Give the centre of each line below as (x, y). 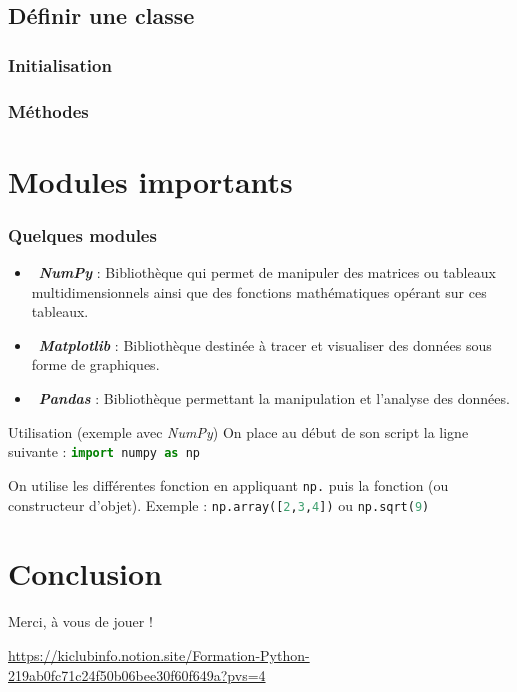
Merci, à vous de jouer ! (80, 621)
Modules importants (150, 180)
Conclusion (85, 573)
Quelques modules (82, 234)
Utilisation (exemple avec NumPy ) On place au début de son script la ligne (238, 431)
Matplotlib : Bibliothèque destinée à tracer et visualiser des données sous (265, 344)
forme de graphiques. (95, 364)
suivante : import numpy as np (104, 451)
